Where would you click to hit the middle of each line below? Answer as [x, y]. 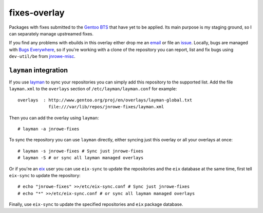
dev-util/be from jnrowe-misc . [42, 56]
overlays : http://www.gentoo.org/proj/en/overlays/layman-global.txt [105, 100]
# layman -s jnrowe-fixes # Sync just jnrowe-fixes [81, 151]
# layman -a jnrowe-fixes [49, 129]
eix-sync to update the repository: [45, 175]
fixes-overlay [37, 13]
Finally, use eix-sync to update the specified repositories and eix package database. [96, 204]
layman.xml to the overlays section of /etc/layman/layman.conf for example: [93, 89]
